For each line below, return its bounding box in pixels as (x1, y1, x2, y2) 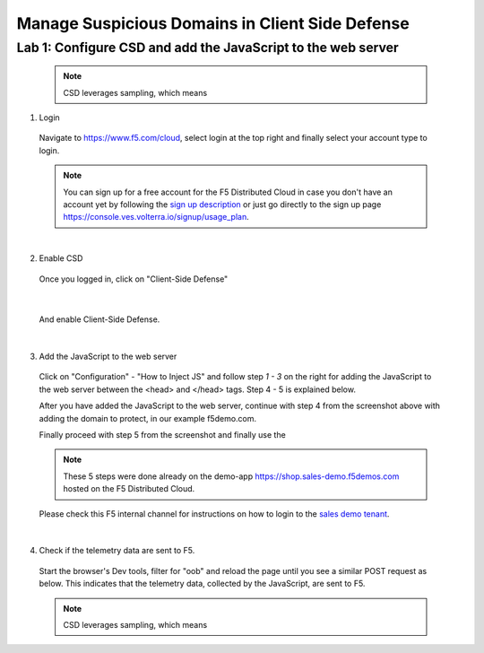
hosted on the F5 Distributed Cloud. (63, 483, 195, 494)
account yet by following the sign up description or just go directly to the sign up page (63, 198, 382, 210)
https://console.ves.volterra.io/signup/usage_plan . (63, 212, 250, 222)
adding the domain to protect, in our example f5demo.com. (39, 413, 257, 423)
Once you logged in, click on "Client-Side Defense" (39, 274, 229, 284)
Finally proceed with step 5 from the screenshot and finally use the (39, 430, 286, 440)
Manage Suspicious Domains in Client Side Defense (16, 13, 410, 33)
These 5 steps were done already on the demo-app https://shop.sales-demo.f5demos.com (63, 471, 400, 482)
